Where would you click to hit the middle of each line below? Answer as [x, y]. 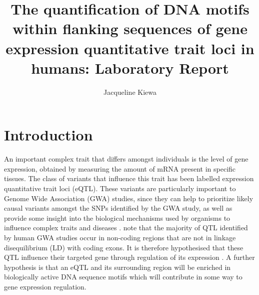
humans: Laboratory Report [130, 67]
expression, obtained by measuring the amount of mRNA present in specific [120, 168]
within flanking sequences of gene [130, 28]
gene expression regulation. [45, 286]
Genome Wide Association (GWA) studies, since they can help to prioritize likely [129, 198]
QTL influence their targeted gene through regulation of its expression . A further [129, 257]
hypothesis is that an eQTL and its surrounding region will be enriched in [117, 267]
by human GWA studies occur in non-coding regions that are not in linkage [120, 237]
